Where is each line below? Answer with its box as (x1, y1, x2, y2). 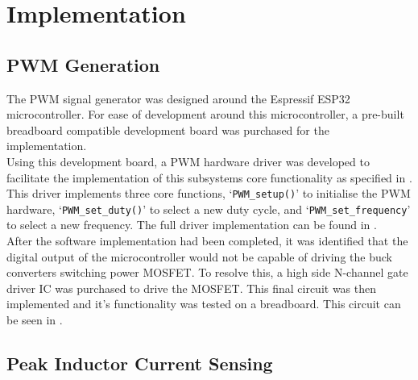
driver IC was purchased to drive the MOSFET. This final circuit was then (6, 279, 377, 296)
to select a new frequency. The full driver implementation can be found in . (6, 216, 377, 233)
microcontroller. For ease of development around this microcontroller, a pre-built (6, 106, 404, 123)
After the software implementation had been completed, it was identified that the (6, 232, 408, 249)
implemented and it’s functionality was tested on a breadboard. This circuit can (6, 295, 401, 312)
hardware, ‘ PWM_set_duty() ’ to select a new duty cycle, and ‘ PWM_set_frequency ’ (6, 200, 411, 217)
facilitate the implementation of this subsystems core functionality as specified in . (6, 169, 412, 186)
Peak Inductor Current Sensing (6, 351, 273, 375)
